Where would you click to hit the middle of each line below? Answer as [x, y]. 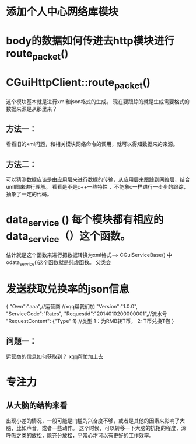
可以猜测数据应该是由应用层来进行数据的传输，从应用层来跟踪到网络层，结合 [98, 179]
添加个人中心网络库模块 [62, 12]
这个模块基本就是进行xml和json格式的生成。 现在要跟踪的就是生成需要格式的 [98, 101]
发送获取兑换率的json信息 [68, 289]
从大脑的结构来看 [37, 406]
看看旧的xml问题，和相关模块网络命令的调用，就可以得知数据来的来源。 [92, 144]
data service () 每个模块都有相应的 [85, 221]
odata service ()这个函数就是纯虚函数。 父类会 [59, 263]
